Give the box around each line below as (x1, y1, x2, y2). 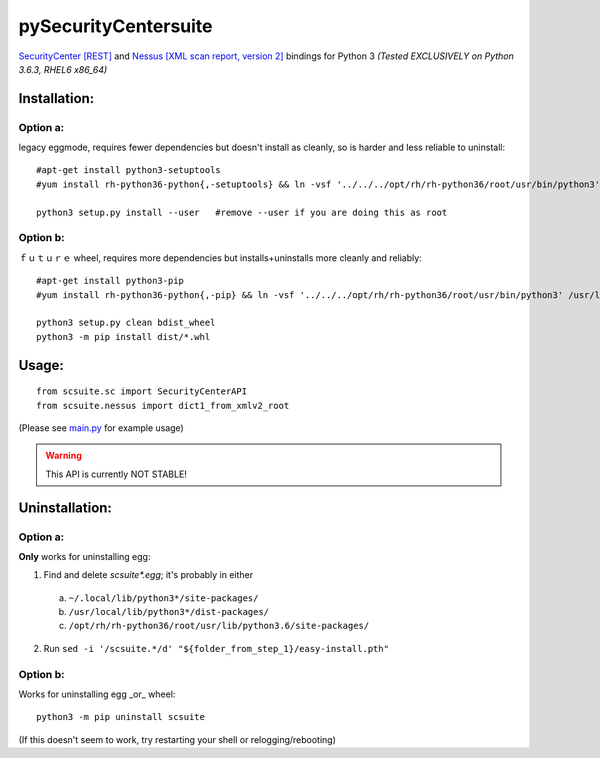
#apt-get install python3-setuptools (36, 165, 222, 176)
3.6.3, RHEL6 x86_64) (18, 63, 108, 75)
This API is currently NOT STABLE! (45, 468, 187, 480)
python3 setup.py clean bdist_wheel (36, 317, 216, 329)
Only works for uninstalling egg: (18, 550, 151, 562)
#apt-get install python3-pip (36, 275, 185, 287)
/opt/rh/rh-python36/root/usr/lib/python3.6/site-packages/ (68, 620, 370, 632)
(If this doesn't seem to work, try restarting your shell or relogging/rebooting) (18, 733, 337, 745)
